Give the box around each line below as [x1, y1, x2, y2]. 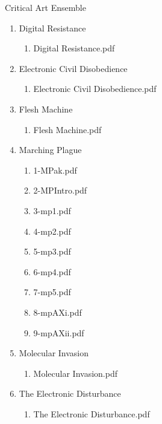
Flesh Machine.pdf [33, 123, 102, 135]
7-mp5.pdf [33, 285, 71, 298]
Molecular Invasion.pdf [33, 367, 117, 379]
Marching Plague [19, 143, 82, 156]
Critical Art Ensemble [5, 1, 86, 13]
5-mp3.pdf [33, 245, 71, 258]
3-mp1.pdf [33, 204, 71, 217]
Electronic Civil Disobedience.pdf [33, 82, 157, 95]
